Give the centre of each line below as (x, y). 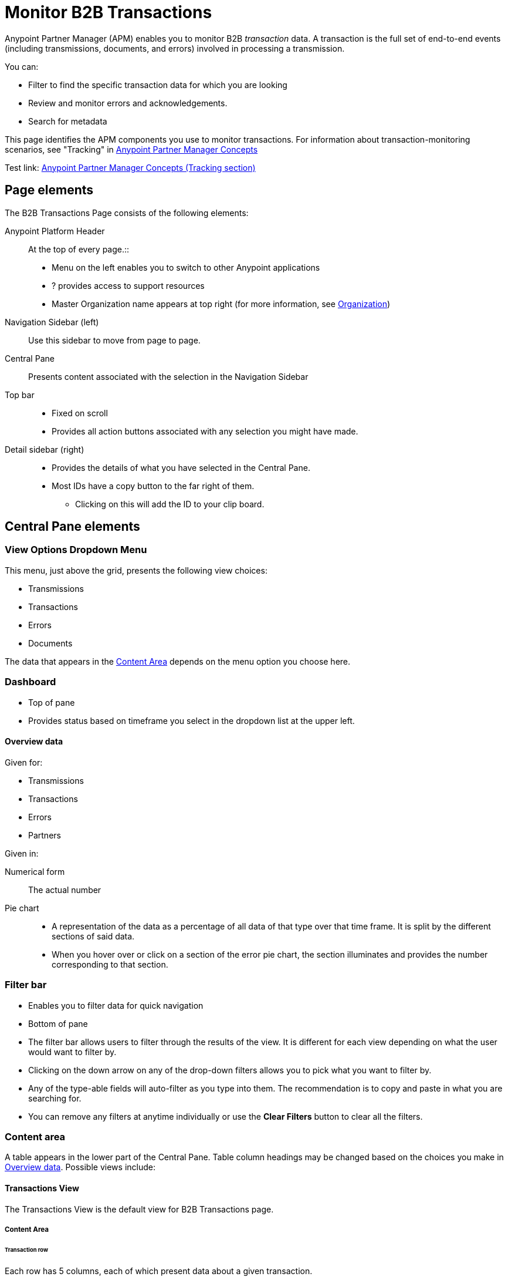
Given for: (24, 762)
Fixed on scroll (80, 413)
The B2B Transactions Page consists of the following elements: (127, 213)
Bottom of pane (58, 1023)
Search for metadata (68, 121)
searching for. (55, 1098)
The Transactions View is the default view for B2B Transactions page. (139, 1209)
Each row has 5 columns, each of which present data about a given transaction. (159, 1271)
